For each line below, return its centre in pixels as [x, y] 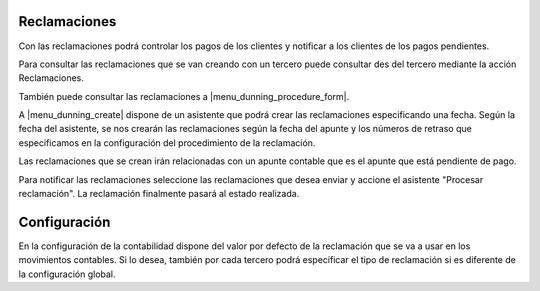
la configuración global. [67, 274]
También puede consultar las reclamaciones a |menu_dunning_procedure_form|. [184, 96]
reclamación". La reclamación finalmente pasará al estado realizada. [159, 194]
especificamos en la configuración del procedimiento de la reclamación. [167, 142]
